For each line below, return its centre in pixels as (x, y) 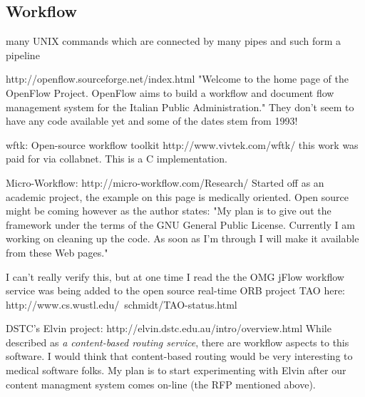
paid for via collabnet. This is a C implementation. (117, 159)
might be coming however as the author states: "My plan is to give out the (169, 211)
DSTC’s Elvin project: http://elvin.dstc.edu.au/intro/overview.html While (169, 328)
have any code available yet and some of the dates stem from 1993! (152, 121)
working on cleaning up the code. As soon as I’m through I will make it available (182, 238)
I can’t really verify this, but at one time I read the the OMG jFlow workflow (175, 276)
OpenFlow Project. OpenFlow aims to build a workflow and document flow (170, 92)
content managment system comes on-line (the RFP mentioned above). (161, 384)
